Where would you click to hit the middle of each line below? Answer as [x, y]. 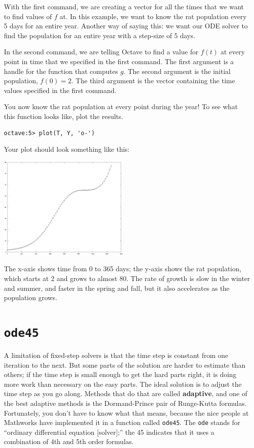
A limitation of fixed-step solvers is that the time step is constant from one [116, 355]
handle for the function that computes [61, 71]
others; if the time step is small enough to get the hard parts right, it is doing [120, 374]
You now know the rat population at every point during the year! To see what [121, 106]
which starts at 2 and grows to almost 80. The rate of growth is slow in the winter [127, 278]
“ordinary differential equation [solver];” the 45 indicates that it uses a [109, 432]
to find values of [28, 16]
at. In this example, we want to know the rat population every [153, 16]
